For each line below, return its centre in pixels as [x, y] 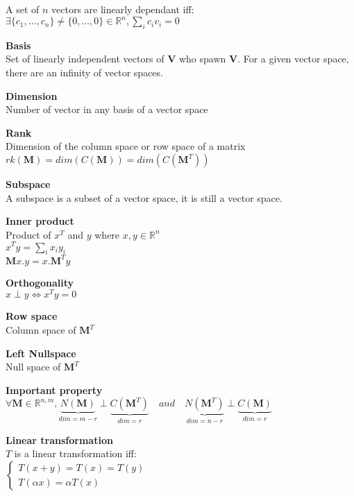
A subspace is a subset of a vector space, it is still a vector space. [144, 197]
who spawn [202, 59]
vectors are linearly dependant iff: [123, 9]
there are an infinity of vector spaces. [84, 72]
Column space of [41, 330]
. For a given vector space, [293, 59]
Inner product [40, 221]
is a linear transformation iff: [75, 453]
